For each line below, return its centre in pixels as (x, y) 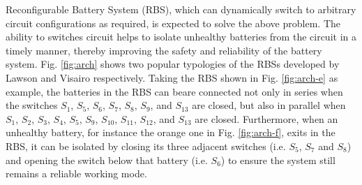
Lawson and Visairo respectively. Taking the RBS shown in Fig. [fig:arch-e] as (172, 77)
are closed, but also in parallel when (269, 105)
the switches (32, 105)
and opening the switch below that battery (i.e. (107, 160)
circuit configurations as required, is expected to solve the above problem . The (173, 23)
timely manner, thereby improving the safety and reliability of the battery (164, 50)
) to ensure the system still (278, 160)
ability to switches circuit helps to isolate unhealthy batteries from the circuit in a (181, 37)
